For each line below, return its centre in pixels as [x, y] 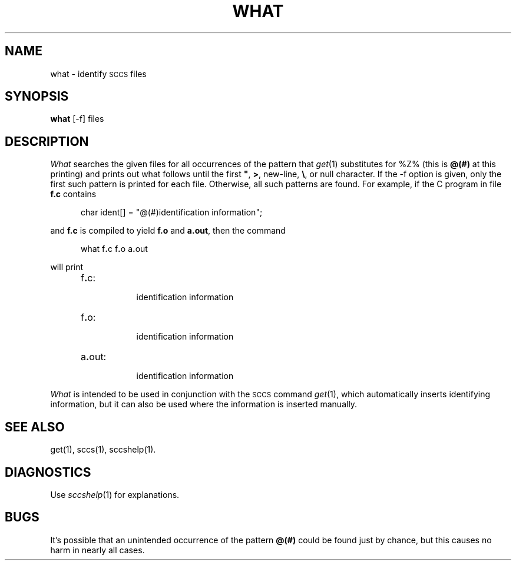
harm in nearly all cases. [97, 550]
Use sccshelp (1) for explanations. [115, 494]
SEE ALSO [35, 427]
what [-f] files [77, 119]
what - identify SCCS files [98, 74]
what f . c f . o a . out [114, 249]
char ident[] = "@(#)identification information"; [172, 212]
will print [67, 267]
